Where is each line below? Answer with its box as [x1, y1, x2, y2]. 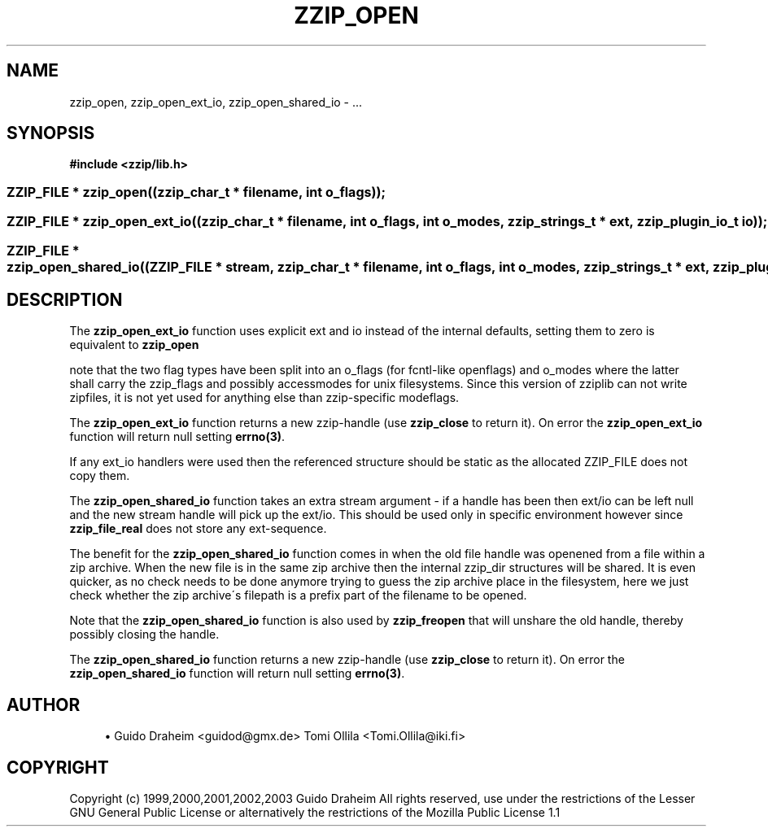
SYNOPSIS [7, 123, 95, 144]
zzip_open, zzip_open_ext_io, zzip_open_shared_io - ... [69, 94, 363, 109]
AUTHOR [7, 694, 81, 715]
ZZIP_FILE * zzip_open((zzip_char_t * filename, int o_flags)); [7, 184, 386, 201]
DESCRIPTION [7, 289, 123, 310]
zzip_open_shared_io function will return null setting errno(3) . [69, 666, 405, 681]
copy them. [69, 469, 130, 483]
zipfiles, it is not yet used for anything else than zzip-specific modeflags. [69, 390, 460, 405]
